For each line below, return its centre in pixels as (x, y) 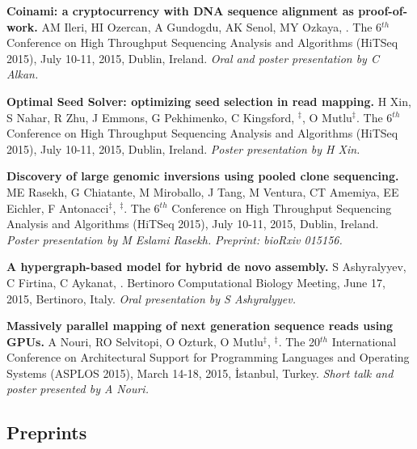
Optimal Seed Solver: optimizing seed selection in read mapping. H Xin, (209, 101)
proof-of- (383, 11)
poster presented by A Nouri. (78, 389)
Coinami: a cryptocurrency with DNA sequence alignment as (180, 11)
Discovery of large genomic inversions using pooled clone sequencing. (203, 176)
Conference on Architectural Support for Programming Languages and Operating (208, 357)
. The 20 (299, 341)
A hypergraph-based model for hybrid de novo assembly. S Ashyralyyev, (206, 267)
